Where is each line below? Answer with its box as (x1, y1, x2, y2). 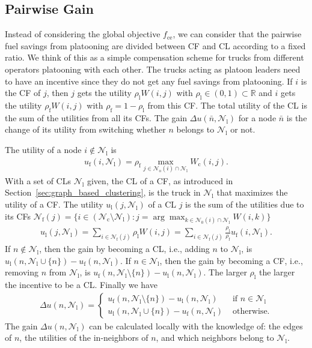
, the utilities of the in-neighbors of (19, 331, 148, 344)
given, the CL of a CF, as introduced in (87, 174, 233, 187)
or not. (230, 123, 255, 136)
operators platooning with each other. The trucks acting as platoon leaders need (5, 62, 301, 75)
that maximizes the (216, 186, 288, 199)
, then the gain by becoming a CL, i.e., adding (39, 242, 210, 254)
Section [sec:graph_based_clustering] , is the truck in (5, 186, 201, 199)
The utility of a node (5, 143, 82, 155)
